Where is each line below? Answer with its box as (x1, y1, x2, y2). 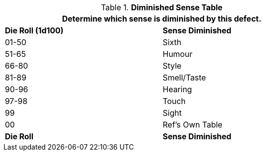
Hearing (162, 84, 192, 94)
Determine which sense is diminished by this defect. (62, 14, 262, 24)
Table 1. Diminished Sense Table (101, 2, 223, 12)
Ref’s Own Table (162, 120, 223, 129)
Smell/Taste (162, 73, 206, 82)
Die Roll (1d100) (5, 26, 64, 35)
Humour (162, 49, 192, 59)
